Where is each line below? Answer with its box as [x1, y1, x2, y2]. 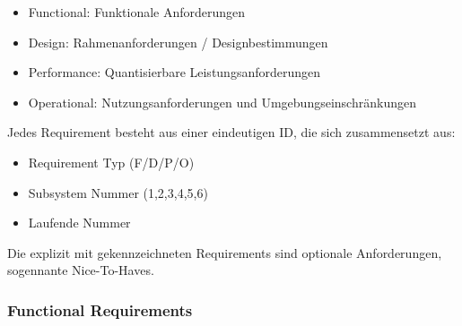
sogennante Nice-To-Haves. [7, 261, 154, 279]
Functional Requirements [7, 298, 193, 321]
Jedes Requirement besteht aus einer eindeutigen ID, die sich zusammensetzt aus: [7, 123, 456, 142]
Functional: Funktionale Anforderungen [28, 3, 246, 21]
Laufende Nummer [28, 213, 131, 232]
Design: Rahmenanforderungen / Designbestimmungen [28, 32, 328, 51]
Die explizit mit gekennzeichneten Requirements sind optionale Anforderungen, [7, 243, 442, 262]
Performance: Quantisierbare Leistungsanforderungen [28, 63, 321, 81]
